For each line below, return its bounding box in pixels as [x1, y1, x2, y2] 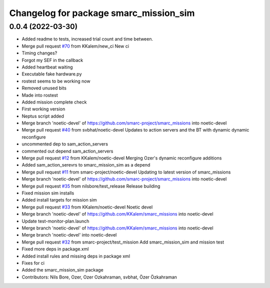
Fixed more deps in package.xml [21, 246, 89, 252]
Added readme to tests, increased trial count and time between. [21, 36, 153, 42]
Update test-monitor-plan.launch [21, 218, 89, 224]
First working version [21, 106, 65, 112]
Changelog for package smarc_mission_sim [9, 7, 195, 18]
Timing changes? [21, 50, 57, 56]
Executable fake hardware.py [21, 71, 82, 77]
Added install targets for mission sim [21, 197, 97, 203]
